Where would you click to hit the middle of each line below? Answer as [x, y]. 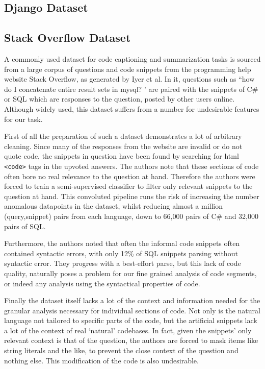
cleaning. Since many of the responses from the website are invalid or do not [123, 146]
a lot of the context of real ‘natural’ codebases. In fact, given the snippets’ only [128, 330]
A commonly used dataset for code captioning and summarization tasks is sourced [132, 58]
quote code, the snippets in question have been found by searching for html [122, 156]
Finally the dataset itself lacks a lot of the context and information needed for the [132, 300]
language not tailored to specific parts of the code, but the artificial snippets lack [131, 320]
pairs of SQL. [25, 226]
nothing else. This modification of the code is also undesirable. [101, 360]
